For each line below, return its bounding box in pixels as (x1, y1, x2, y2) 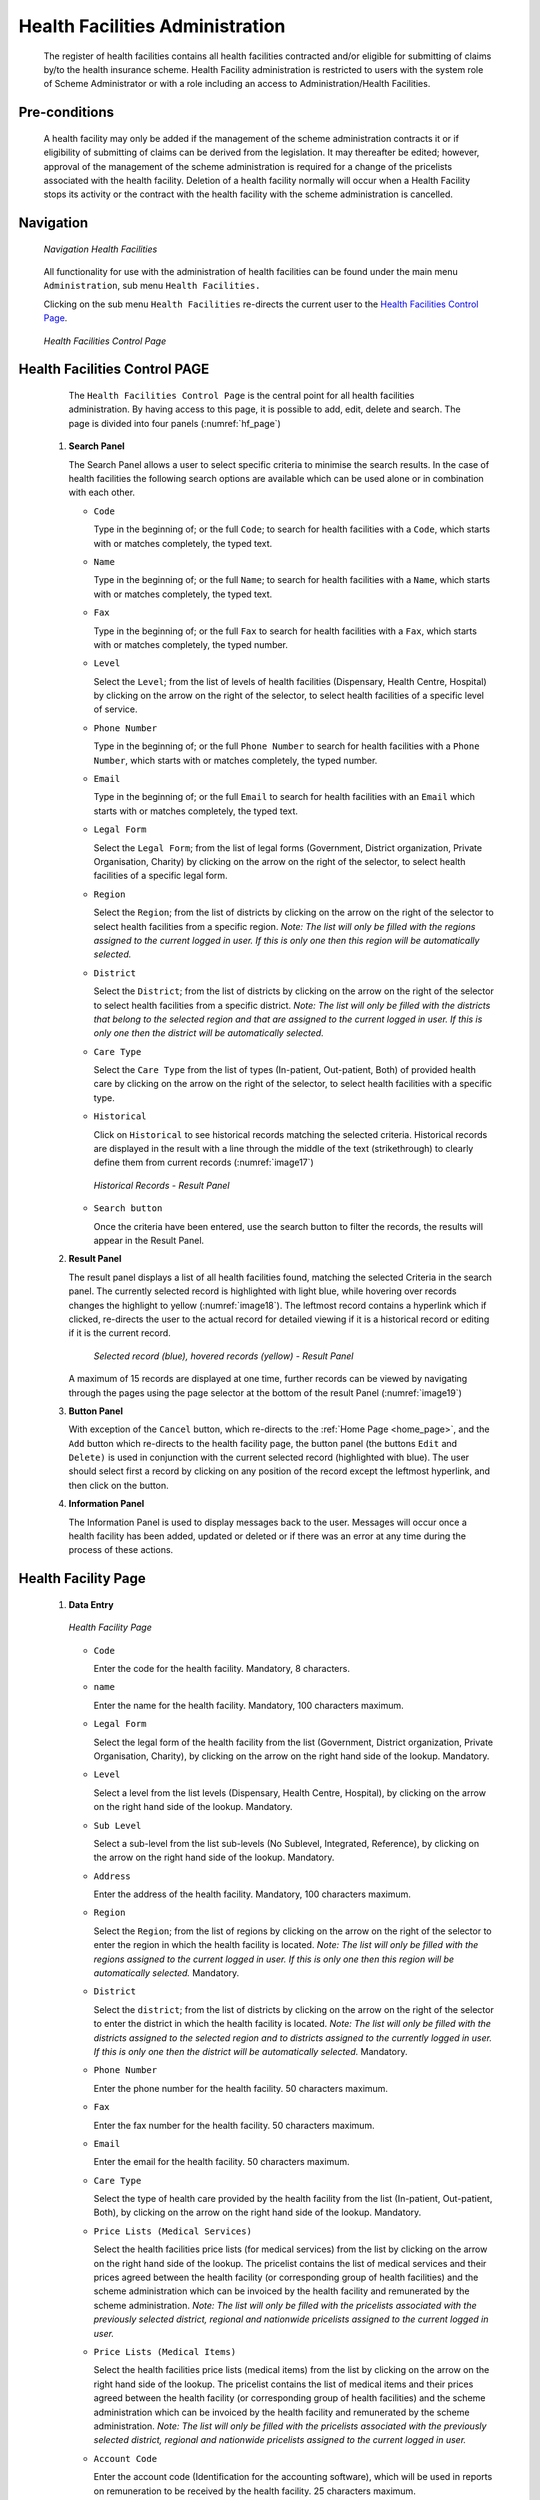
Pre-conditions (18, 104, 115, 121)
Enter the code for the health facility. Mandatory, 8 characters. (93, 1662, 350, 1674)
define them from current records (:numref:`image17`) (93, 1156, 314, 1169)
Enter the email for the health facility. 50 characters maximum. (93, 2156, 350, 2168)
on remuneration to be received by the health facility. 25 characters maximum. (93, 2485, 417, 2497)
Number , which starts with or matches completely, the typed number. (93, 754, 378, 766)
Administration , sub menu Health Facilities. (43, 280, 261, 292)
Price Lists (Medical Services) (93, 2225, 252, 2237)
